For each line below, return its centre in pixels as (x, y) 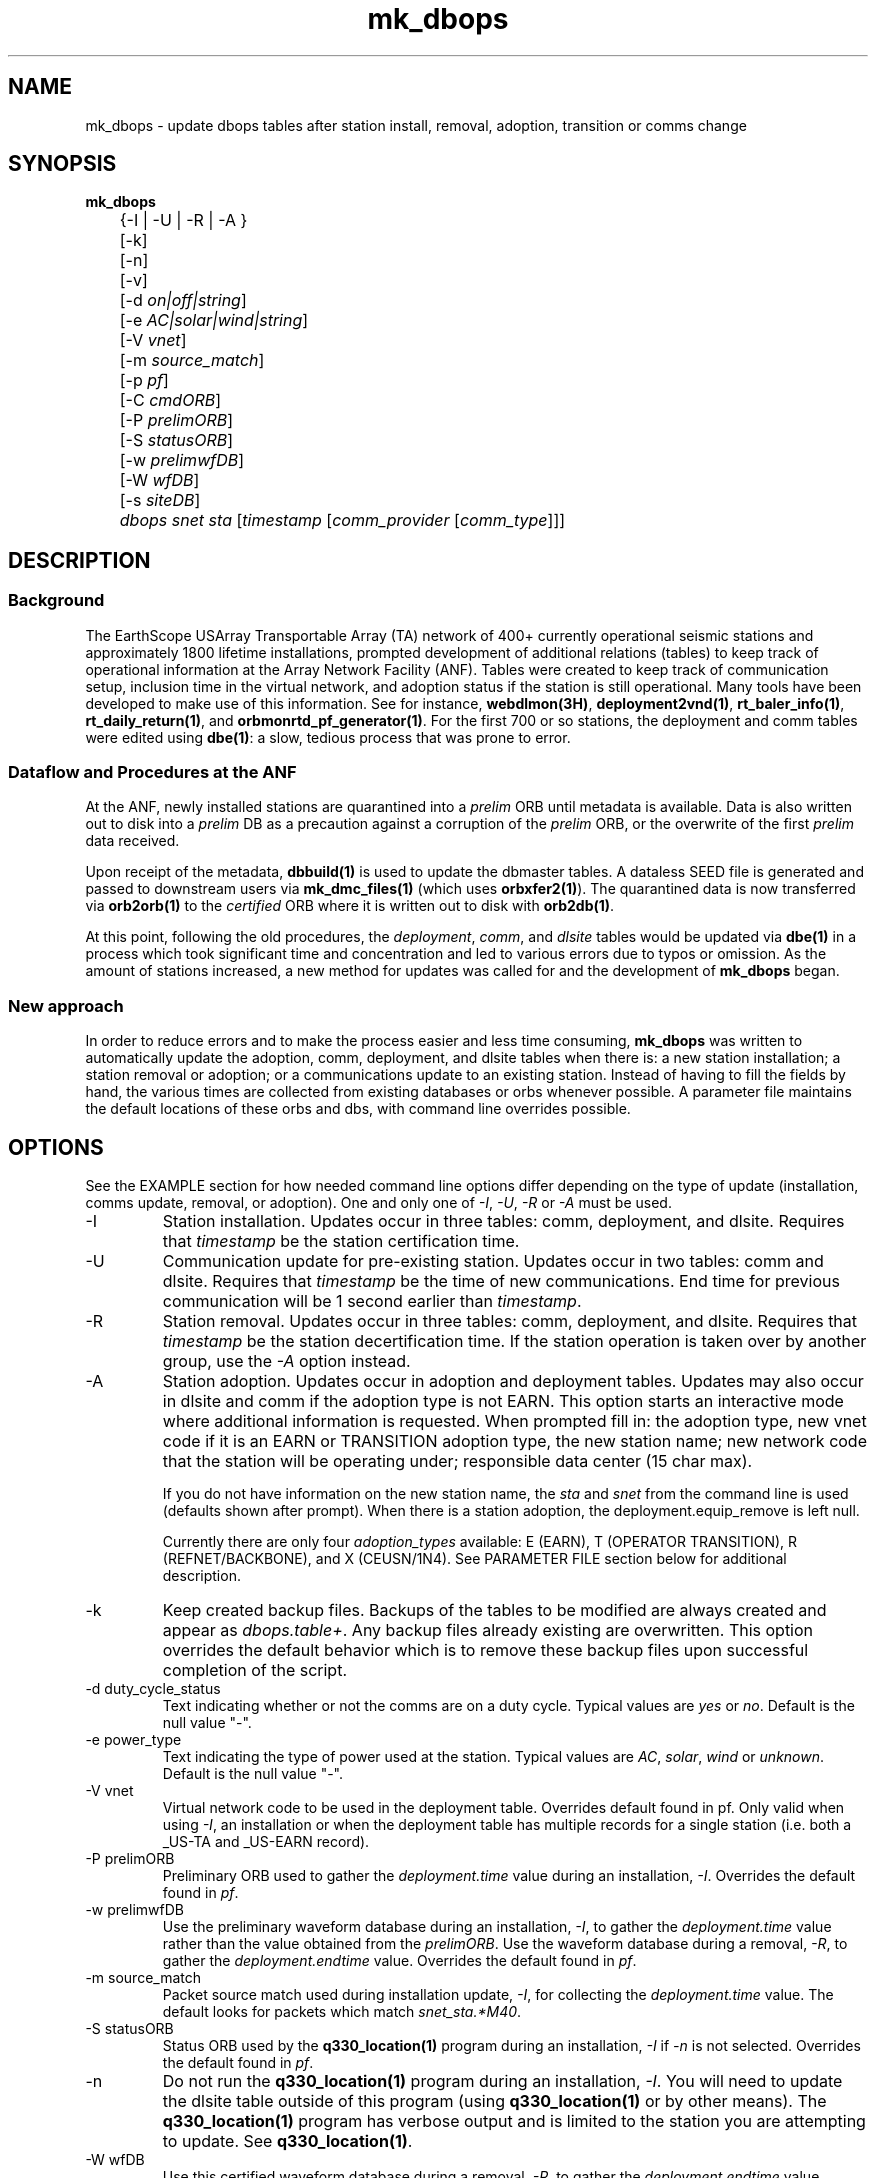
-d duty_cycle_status (153, 1688)
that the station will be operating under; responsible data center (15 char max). (457, 1461)
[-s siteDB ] (160, 500)
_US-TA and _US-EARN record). (266, 1841)
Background (56, 600)
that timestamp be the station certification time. (341, 1241)
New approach (66, 1005)
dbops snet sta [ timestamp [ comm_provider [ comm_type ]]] (342, 520)
